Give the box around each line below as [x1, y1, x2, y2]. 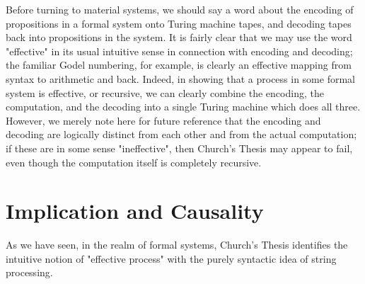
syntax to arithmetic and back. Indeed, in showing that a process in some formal [6, 71, 355, 86]
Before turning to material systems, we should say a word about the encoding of [6, 2, 354, 16]
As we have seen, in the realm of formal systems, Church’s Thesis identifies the [6, 237, 348, 252]
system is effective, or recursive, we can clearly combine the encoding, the [6, 85, 324, 100]
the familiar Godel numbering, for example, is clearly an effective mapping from [6, 57, 352, 72]
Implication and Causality [6, 196, 264, 225]
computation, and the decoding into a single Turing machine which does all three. [6, 99, 361, 114]
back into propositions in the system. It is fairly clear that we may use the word [6, 30, 352, 45]
